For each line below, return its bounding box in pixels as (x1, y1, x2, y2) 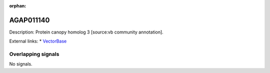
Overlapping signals (9, 50, 59, 57)
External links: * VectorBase (9, 38, 67, 44)
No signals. (9, 61, 32, 67)
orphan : (9, 3, 26, 8)
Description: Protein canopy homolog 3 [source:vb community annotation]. (9, 29, 163, 35)
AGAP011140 (9, 15, 50, 24)
